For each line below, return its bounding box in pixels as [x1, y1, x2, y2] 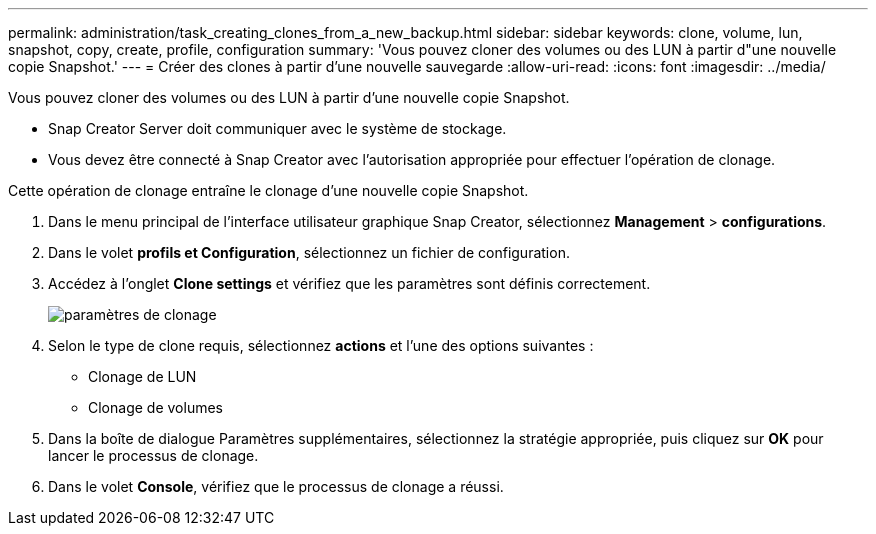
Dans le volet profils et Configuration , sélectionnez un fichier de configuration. [48, 244, 570, 261]
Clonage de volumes [88, 399, 223, 416]
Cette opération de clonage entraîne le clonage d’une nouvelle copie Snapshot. [8, 182, 529, 199]
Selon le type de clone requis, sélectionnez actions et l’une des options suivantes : [48, 337, 594, 354]
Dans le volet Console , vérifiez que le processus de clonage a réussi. [48, 478, 504, 495]
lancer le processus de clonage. [48, 447, 259, 464]
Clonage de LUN [88, 368, 197, 385]
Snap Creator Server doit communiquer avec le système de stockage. [48, 120, 507, 137]
